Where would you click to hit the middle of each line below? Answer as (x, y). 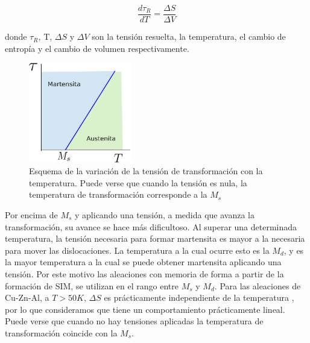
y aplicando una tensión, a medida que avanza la (165, 214)
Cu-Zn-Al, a (27, 297)
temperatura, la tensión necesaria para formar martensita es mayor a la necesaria (155, 238)
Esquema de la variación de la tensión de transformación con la (146, 171)
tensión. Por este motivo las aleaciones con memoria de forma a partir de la (144, 273)
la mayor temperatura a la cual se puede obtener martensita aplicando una (143, 262)
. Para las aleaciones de (258, 285)
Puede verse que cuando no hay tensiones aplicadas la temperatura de (134, 321)
